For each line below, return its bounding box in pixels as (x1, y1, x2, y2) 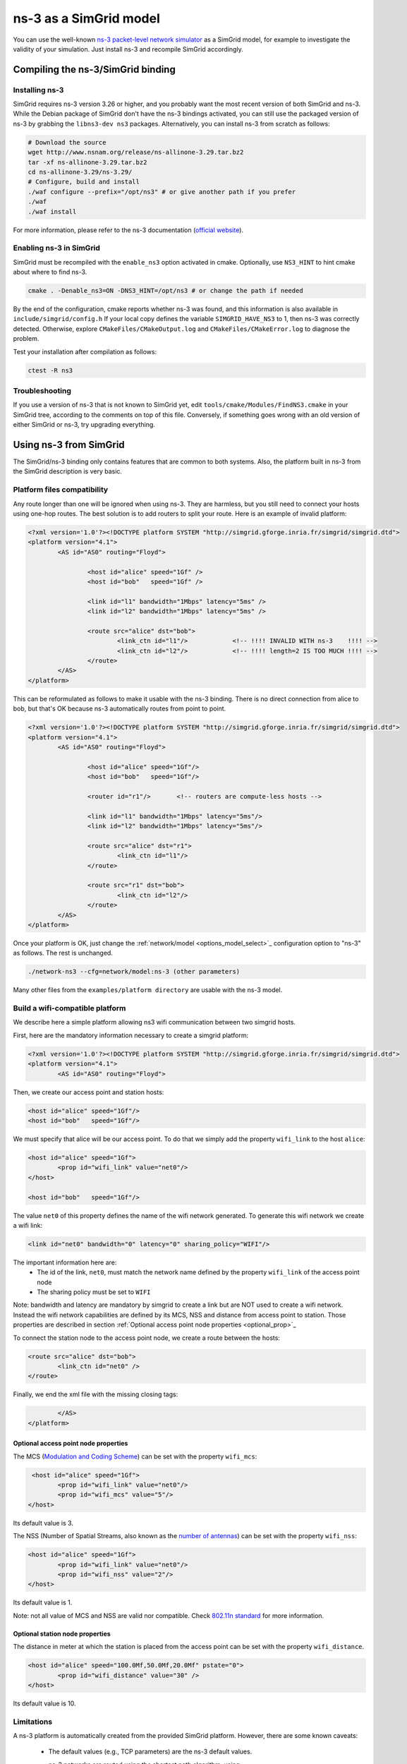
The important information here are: (13, 1258, 117, 1267)
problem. (13, 334, 40, 343)
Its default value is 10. (13, 1699, 77, 1708)
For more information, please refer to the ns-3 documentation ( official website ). (13, 226, 243, 234)
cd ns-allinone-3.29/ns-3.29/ (28, 168, 133, 176)
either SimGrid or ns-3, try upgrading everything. (13, 421, 155, 429)
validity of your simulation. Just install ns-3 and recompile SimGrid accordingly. (13, 44, 243, 53)
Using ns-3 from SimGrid (13, 438, 125, 451)
